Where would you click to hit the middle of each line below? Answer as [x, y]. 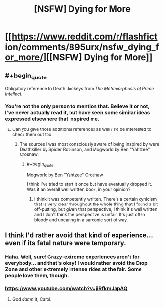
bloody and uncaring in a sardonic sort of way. [81, 220]
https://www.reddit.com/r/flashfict [84, 37]
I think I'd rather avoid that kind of [58, 235]
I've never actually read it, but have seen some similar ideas [78, 113]
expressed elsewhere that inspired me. [52, 119]
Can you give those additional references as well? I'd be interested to [82, 129]
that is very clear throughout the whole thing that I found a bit [96, 204]
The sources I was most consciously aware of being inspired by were [89, 144]
